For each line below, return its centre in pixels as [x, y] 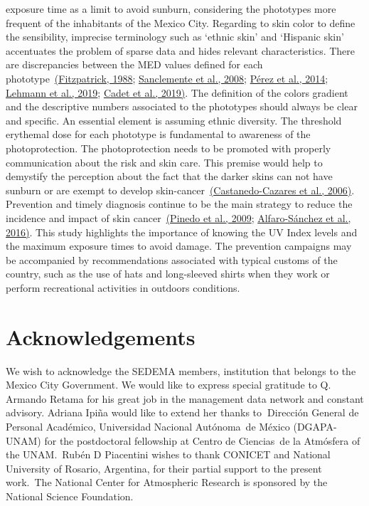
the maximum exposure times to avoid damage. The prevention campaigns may [179, 246]
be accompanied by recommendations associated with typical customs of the [172, 259]
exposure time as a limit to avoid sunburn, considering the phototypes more [171, 9]
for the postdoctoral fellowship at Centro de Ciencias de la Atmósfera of [202, 440]
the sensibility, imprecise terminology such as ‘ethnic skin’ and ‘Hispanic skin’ [175, 37]
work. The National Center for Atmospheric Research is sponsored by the [167, 482]
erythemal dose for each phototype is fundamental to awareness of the [158, 134]
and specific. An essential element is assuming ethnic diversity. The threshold [174, 120]
